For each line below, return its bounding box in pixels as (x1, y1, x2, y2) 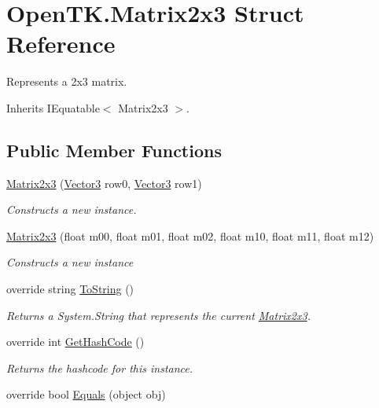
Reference (6, 28, 116, 60)
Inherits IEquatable (6, 99, 100, 116)
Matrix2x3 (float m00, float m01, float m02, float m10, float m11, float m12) (6, 227, 374, 244)
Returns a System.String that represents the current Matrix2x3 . (6, 307, 311, 323)
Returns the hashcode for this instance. (6, 359, 193, 376)
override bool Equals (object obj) (6, 386, 166, 402)
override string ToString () (6, 281, 134, 297)
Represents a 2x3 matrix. (6, 73, 127, 90)
